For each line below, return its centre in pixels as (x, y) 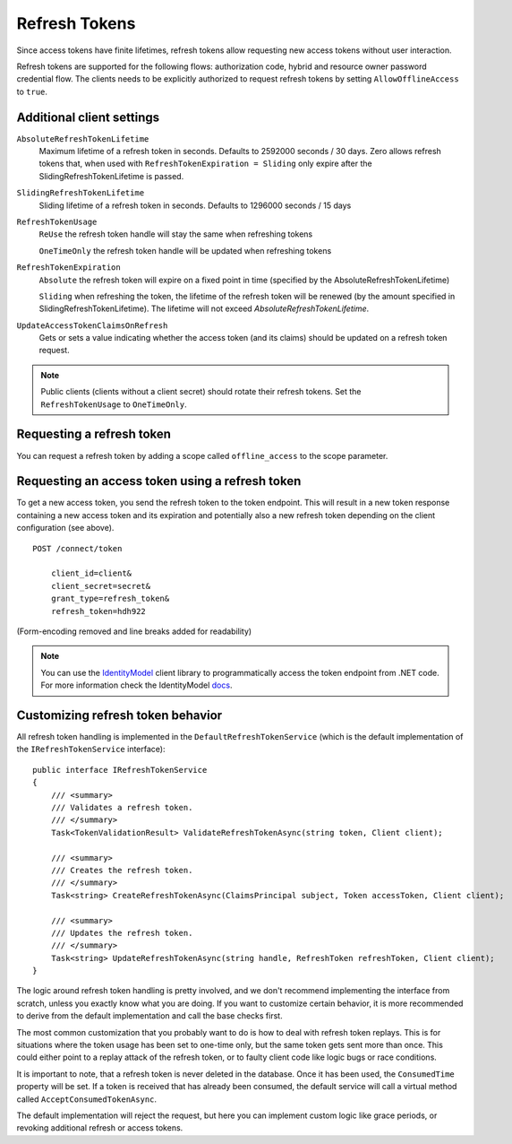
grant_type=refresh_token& (110, 599)
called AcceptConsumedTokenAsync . (86, 1099)
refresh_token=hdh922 (98, 611)
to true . (32, 91)
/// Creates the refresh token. (122, 870)
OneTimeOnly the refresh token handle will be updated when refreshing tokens (185, 250)
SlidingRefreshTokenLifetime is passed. (111, 176)
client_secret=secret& (101, 586)
